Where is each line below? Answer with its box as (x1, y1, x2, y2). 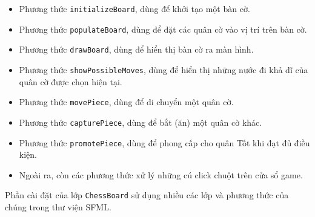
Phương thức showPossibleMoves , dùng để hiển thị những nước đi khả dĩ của (19, 63, 308, 76)
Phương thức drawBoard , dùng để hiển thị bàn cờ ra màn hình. (19, 43, 254, 56)
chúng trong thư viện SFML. (5, 201, 111, 213)
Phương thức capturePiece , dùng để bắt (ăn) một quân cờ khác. (19, 115, 262, 128)
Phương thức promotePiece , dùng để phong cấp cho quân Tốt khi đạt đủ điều (19, 136, 310, 149)
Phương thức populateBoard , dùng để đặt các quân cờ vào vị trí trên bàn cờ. (19, 22, 307, 35)
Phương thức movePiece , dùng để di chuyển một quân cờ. (19, 96, 234, 108)
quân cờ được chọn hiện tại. (19, 75, 122, 88)
